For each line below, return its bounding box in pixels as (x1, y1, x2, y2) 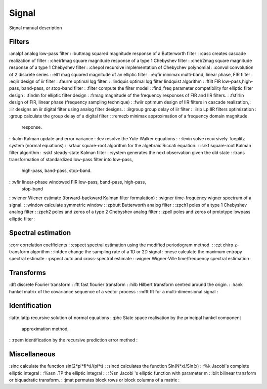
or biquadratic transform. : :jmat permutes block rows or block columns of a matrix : (9, 377, 180, 383)
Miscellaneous (9, 350, 55, 359)
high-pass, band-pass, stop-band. (21, 167, 92, 173)
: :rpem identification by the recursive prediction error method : (9, 337, 138, 343)
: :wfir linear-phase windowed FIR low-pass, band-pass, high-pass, (9, 179, 146, 185)
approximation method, (21, 326, 69, 332)
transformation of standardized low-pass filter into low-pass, (9, 156, 133, 162)
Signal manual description (9, 25, 62, 31)
